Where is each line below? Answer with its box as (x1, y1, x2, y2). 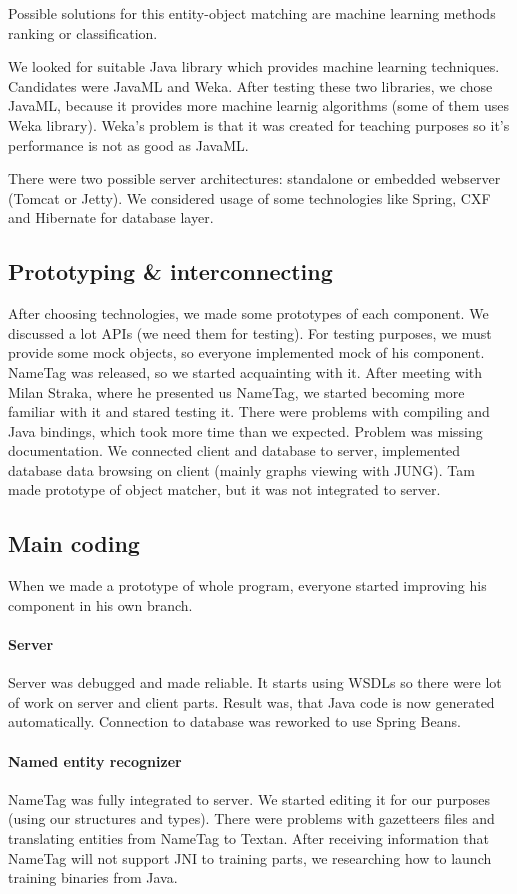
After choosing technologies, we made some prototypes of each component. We (8, 303, 489, 324)
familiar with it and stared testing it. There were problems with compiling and (8, 401, 490, 422)
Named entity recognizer (8, 750, 182, 771)
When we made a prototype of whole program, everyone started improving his (8, 575, 487, 596)
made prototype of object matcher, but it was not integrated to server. (8, 479, 441, 500)
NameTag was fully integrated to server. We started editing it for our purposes (8, 788, 491, 809)
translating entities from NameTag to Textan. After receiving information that (8, 828, 490, 849)
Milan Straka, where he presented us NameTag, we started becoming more (8, 381, 465, 402)
